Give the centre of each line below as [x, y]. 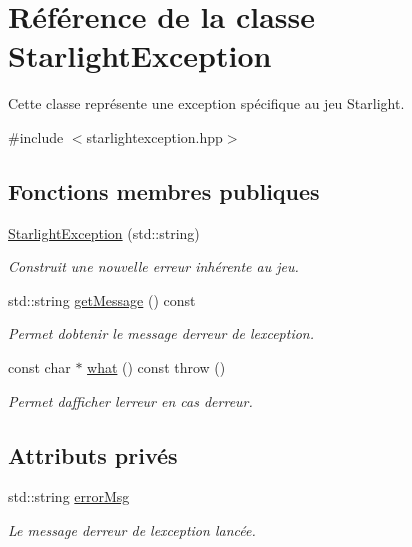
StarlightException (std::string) [104, 232]
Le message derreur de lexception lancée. [132, 530]
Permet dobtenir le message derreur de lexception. [161, 333]
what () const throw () [156, 367]
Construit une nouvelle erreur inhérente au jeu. [153, 266]
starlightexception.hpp [154, 136]
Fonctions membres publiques [164, 190]
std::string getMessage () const [102, 299]
